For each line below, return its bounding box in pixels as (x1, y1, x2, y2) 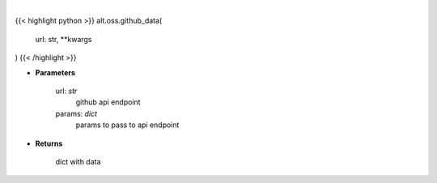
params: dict (55, 109, 97, 118)
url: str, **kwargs (35, 34, 92, 44)
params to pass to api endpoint (75, 120, 180, 130)
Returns (35, 138, 63, 148)
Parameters (35, 67, 76, 77)
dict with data (55, 156, 101, 166)
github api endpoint (75, 97, 141, 107)
